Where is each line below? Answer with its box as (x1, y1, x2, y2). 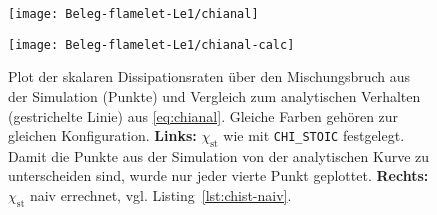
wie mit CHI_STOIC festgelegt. (223, 125, 405, 146)
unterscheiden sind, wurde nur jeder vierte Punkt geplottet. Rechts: (8, 165, 429, 186)
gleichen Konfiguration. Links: (8, 125, 197, 146)
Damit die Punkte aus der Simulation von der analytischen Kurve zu (8, 145, 430, 166)
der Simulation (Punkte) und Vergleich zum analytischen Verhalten (8, 85, 421, 106)
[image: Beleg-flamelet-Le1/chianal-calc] (8, 37, 295, 52)
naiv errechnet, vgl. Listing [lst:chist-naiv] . (29, 185, 292, 206)
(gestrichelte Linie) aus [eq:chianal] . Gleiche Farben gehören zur (8, 105, 399, 126)
